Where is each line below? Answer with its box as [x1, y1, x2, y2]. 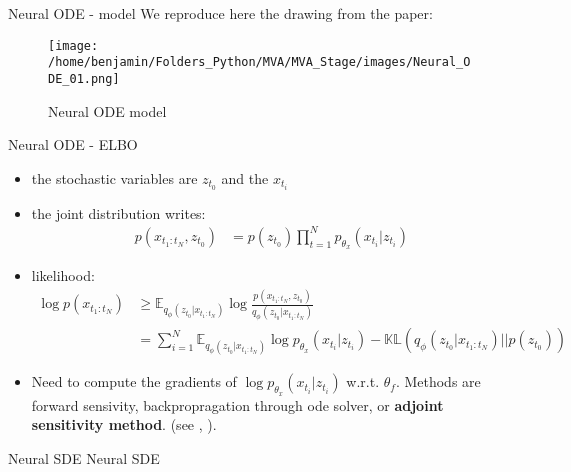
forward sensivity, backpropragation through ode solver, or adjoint [31, 394, 444, 415]
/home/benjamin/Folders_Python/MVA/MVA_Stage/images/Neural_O [48, 55, 471, 70]
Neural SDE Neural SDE [8, 447, 160, 468]
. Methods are [395, 371, 481, 392]
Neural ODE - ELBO [8, 134, 138, 155]
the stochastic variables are [31, 167, 198, 188]
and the [221, 167, 269, 188]
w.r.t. [346, 371, 380, 392]
